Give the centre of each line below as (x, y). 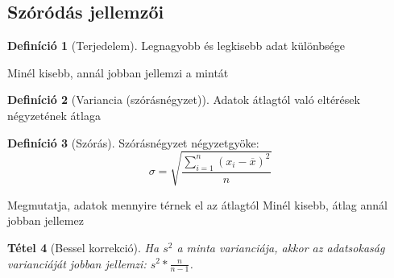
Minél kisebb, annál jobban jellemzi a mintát (118, 72)
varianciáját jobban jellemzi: (77, 263)
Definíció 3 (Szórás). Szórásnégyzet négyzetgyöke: (133, 142)
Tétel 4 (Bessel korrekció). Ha (83, 247)
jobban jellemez (46, 220)
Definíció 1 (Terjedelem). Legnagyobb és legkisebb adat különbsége (176, 46)
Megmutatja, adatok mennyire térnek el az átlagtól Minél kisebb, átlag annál (197, 204)
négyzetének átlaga (54, 115)
